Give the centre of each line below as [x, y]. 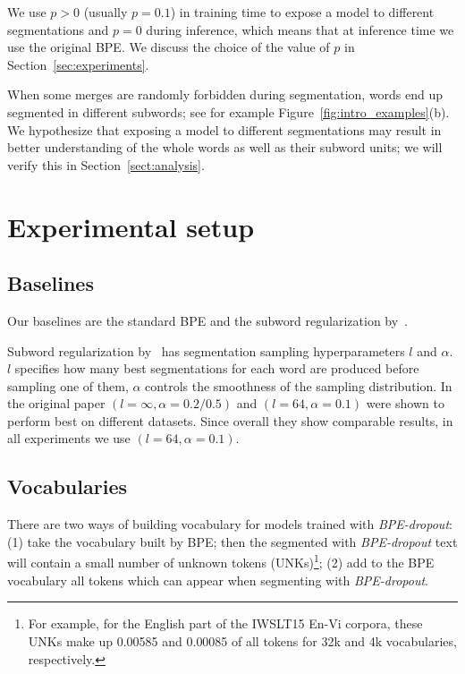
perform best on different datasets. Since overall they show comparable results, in [230, 420]
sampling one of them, [68, 385]
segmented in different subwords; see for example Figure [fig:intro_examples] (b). [228, 111]
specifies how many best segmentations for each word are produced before [217, 368]
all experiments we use [69, 438]
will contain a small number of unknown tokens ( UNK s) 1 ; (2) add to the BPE [221, 561]
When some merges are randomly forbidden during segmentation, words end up [225, 94]
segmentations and [58, 29]
